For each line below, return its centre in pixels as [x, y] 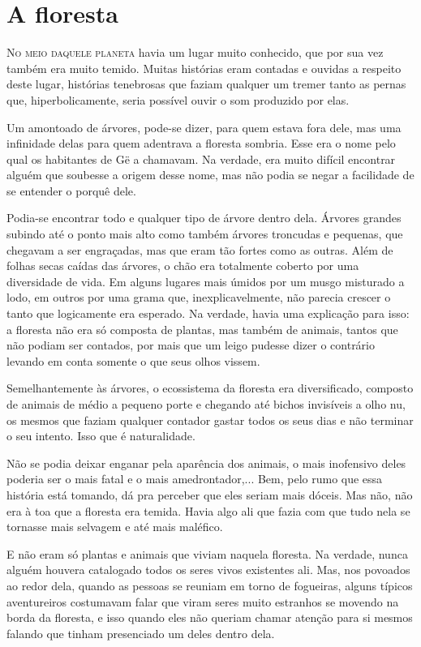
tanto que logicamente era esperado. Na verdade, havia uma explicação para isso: [208, 313]
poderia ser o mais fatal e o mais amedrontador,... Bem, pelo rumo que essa [195, 479]
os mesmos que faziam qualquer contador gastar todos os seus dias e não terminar [210, 420]
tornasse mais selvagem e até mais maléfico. [115, 527]
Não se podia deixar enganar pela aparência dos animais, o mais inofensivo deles [206, 463]
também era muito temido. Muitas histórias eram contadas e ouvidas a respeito [204, 68]
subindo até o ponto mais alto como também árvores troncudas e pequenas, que [205, 234]
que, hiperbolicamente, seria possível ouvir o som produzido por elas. [178, 99]
